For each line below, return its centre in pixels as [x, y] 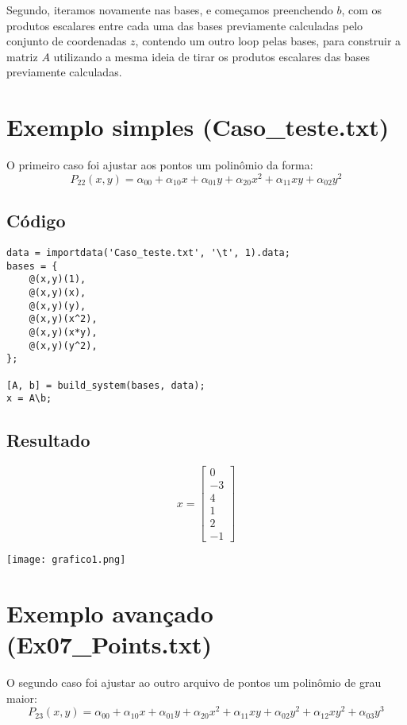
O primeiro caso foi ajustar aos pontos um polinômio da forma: [160, 165]
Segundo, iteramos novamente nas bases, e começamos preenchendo [170, 10]
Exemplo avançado [110, 613]
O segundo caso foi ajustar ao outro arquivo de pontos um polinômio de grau [194, 682]
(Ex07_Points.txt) [109, 644]
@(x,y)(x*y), [63, 332]
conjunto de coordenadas [67, 41]
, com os [362, 10]
